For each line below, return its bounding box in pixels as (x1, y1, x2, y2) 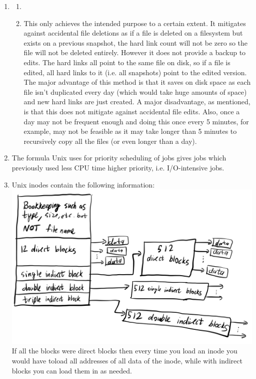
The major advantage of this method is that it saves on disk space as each (23, 77, 251, 87)
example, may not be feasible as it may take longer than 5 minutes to (23, 126, 237, 136)
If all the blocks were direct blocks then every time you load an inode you (11, 345, 237, 356)
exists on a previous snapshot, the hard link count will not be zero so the (23, 37, 248, 48)
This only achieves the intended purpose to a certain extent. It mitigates (23, 18, 246, 28)
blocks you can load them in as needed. (11, 365, 132, 375)
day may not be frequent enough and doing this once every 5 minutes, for (23, 116, 249, 126)
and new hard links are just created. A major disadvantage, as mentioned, (23, 96, 250, 107)
